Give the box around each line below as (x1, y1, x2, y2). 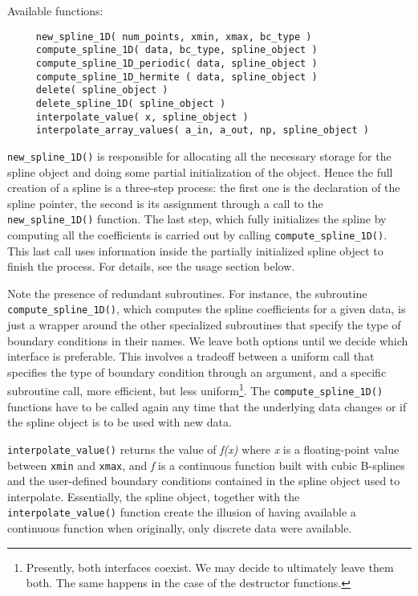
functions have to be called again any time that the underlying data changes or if (7, 398, 407, 414)
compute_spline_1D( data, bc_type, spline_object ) (35, 44, 318, 56)
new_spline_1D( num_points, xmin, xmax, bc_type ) (35, 31, 312, 43)
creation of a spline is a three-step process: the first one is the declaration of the (7, 179, 400, 196)
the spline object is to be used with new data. (7, 414, 232, 431)
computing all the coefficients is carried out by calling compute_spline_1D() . (7, 226, 388, 243)
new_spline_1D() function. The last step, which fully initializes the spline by (7, 210, 387, 227)
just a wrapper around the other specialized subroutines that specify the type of (7, 316, 401, 333)
